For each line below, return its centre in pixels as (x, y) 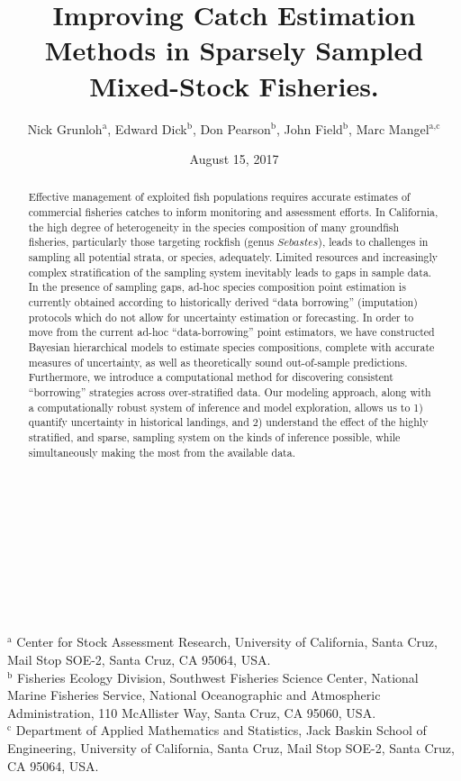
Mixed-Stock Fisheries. (234, 85)
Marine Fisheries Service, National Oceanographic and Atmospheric (194, 695)
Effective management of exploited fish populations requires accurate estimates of (219, 197)
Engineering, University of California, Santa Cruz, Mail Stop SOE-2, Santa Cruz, (231, 748)
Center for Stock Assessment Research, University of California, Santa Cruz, (227, 642)
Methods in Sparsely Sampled (234, 50)
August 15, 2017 (234, 159)
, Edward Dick (147, 128)
